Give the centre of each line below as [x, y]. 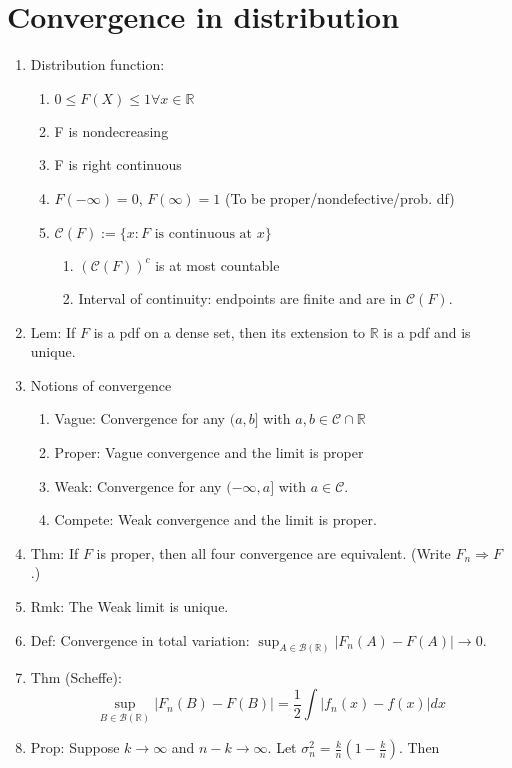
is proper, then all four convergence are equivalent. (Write [273, 552]
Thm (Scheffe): [76, 677]
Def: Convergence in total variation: [140, 639]
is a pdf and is [427, 331]
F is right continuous [118, 164]
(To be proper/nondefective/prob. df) [340, 197]
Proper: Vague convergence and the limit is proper [209, 452]
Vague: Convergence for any [140, 418]
